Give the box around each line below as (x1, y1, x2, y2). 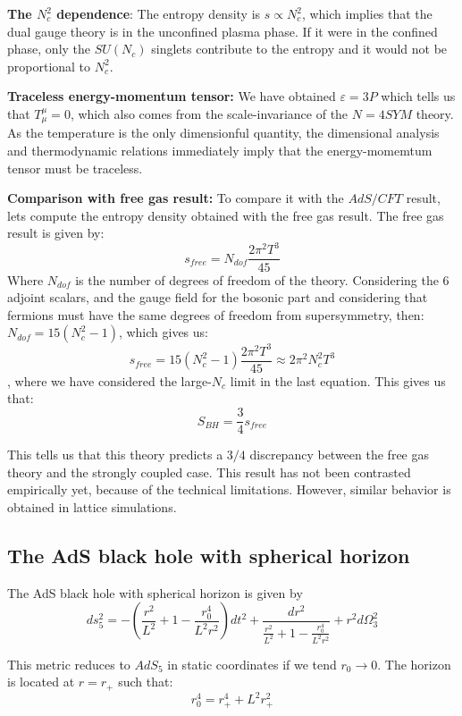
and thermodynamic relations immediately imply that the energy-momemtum (7, 141, 433, 160)
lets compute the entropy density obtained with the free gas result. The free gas (7, 206, 444, 224)
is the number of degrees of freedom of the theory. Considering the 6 (75, 270, 449, 289)
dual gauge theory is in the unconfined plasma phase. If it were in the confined (7, 21, 438, 40)
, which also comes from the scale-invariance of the (70, 104, 349, 122)
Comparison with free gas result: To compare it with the (7, 189, 344, 207)
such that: (118, 672, 173, 691)
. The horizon (377, 654, 451, 673)
